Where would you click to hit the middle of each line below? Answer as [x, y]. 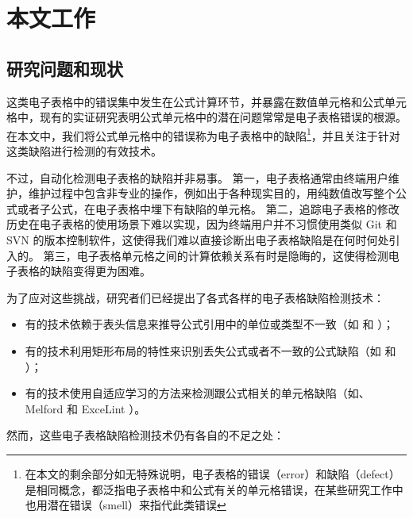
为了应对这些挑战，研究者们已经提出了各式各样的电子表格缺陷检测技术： [195, 297]
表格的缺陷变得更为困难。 [84, 271]
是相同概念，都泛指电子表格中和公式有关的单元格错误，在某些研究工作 [208, 489]
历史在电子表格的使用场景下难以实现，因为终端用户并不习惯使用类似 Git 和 [202, 224]
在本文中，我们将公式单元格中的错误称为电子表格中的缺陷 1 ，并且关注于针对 [203, 134]
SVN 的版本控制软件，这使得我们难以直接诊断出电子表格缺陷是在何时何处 [198, 239]
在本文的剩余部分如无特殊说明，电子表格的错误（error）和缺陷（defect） [212, 473]
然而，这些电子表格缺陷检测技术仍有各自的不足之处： [145, 435]
